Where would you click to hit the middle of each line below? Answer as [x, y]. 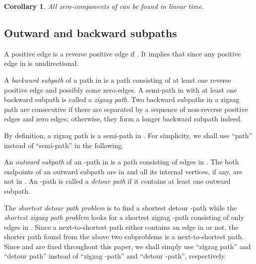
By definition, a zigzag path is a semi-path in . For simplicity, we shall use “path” [128, 135]
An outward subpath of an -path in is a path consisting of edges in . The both [122, 162]
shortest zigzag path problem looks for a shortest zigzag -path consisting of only [124, 217]
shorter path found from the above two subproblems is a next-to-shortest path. [124, 237]
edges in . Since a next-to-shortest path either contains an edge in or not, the [121, 227]
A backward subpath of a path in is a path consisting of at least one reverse [118, 79]
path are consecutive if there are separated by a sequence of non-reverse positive [126, 109]
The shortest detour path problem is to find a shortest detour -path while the [121, 207]
